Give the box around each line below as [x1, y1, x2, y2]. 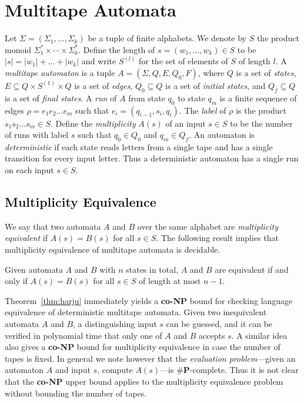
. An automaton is [189, 128, 255, 141]
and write [81, 55, 116, 67]
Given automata [5, 263, 63, 275]
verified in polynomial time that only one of [5, 329, 162, 341]
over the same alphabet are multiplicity [137, 220, 278, 232]
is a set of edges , [74, 79, 133, 91]
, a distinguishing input [73, 318, 157, 330]
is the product [236, 104, 287, 116]
